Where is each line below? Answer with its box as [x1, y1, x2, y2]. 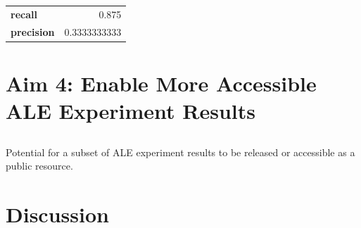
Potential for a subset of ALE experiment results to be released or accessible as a [6, 144, 355, 159]
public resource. [6, 158, 73, 173]
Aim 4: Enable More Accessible [6, 68, 317, 97]
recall [11, 6, 37, 21]
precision [11, 24, 55, 39]
